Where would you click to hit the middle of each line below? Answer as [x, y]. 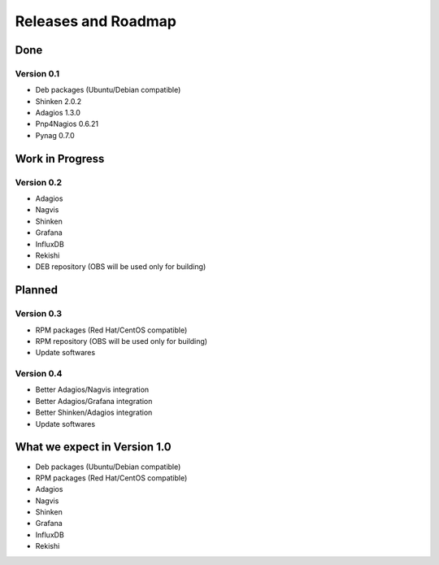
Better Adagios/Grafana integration [94, 401]
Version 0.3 [39, 314]
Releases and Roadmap [96, 21]
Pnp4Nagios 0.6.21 [67, 124]
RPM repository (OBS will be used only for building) [121, 341]
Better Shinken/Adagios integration [94, 413]
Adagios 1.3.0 [58, 113]
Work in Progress [60, 159]
